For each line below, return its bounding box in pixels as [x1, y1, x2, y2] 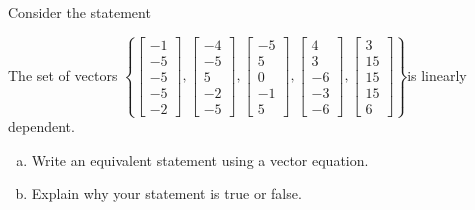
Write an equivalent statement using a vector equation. [31, 149, 369, 170]
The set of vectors [8, 64, 118, 85]
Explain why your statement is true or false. [31, 183, 302, 204]
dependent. [8, 116, 75, 137]
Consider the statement [8, 2, 151, 22]
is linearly [407, 64, 467, 85]
